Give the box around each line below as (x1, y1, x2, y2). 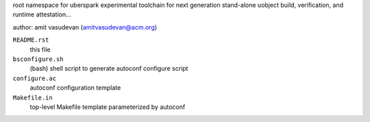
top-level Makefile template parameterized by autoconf (29, 103, 186, 111)
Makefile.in (12, 93, 53, 101)
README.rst (12, 36, 49, 44)
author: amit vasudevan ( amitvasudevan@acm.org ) (12, 23, 158, 31)
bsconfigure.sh (12, 55, 64, 63)
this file (29, 45, 51, 53)
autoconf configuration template (29, 84, 121, 92)
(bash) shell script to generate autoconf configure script (29, 64, 188, 73)
